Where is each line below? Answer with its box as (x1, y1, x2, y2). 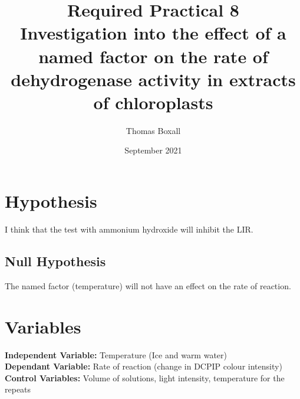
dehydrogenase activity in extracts (11, 67, 296, 91)
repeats (5, 383, 31, 395)
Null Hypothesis (5, 251, 106, 270)
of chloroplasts (93, 90, 213, 114)
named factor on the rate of (38, 44, 268, 68)
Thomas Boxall (126, 124, 181, 136)
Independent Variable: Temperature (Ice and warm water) (5, 348, 228, 361)
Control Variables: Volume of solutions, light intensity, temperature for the (5, 371, 285, 384)
